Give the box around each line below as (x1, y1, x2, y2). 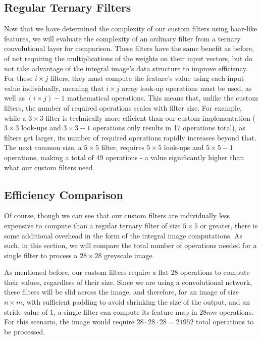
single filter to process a (4, 250, 78, 260)
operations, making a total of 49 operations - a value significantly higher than (4, 152, 244, 162)
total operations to (196, 316, 254, 327)
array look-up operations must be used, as (122, 82, 252, 93)
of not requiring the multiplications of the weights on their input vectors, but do (4, 53, 252, 63)
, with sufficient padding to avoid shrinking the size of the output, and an (22, 297, 250, 307)
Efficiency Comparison (4, 186, 123, 202)
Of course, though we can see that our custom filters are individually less (4, 210, 230, 221)
